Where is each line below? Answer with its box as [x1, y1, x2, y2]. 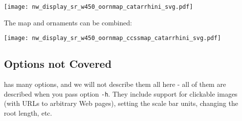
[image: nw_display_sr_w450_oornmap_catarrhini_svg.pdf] [4, 3, 193, 10]
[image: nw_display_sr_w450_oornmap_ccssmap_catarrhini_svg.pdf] [4, 35, 221, 42]
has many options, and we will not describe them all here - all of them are [4, 79, 226, 89]
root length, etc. [4, 107, 52, 118]
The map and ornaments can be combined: [4, 17, 132, 27]
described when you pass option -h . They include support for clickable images [4, 88, 238, 99]
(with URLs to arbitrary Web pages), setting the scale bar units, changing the [4, 98, 238, 108]
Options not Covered [4, 56, 112, 71]
